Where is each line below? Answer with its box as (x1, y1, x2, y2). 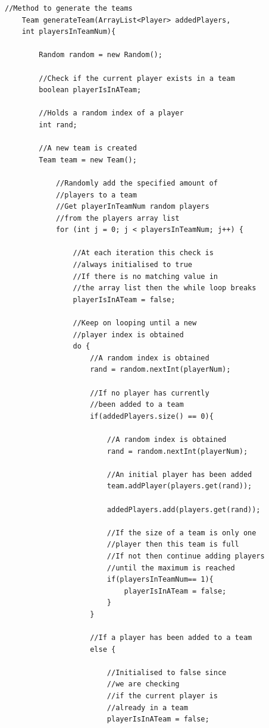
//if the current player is (107, 692, 218, 701)
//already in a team (107, 703, 188, 712)
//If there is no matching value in (73, 272, 218, 281)
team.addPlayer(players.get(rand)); (107, 482, 252, 491)
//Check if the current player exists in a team (39, 74, 235, 83)
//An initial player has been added (107, 470, 252, 479)
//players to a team (55, 190, 137, 199)
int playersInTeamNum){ (21, 27, 116, 36)
